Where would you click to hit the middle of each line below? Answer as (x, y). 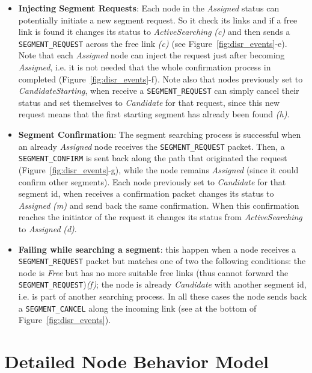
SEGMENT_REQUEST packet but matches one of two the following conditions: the (162, 261)
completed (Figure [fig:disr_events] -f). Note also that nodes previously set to (161, 79)
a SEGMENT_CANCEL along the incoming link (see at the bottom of (137, 308)
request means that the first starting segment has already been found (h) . (154, 114)
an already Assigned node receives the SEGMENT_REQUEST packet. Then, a (151, 146)
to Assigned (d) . (47, 228)
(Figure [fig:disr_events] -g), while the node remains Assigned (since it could (158, 169)
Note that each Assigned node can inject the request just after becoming (151, 55)
